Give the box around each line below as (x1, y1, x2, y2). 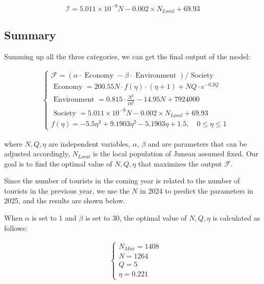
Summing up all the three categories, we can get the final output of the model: (4, 51, 250, 62)
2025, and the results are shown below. (4, 195, 126, 206)
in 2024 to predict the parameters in (139, 185, 253, 196)
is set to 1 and (32, 212, 77, 223)
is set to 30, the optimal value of (85, 212, 187, 223)
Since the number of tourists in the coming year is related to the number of (4, 175, 240, 186)
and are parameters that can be (148, 138, 247, 149)
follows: (4, 222, 28, 233)
